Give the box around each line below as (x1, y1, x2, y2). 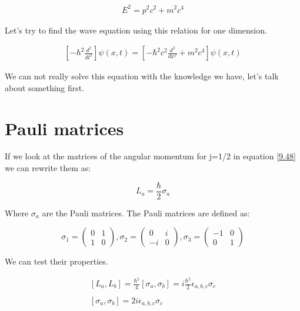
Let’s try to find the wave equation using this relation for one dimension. (5, 24, 267, 36)
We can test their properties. (5, 255, 108, 267)
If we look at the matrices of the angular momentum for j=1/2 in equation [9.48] (5, 150, 296, 162)
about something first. (5, 81, 85, 93)
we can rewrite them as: (5, 162, 91, 174)
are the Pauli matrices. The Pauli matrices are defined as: (42, 206, 250, 219)
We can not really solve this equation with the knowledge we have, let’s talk (5, 70, 279, 82)
